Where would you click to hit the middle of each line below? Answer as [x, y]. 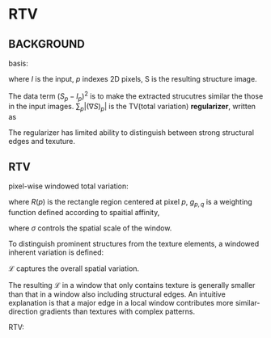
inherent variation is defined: [56, 252]
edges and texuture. [42, 142]
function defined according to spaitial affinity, [84, 212]
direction [23, 311]
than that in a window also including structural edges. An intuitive [117, 294]
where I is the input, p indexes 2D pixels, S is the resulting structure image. [133, 79]
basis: [18, 63]
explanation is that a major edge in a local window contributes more [121, 302]
